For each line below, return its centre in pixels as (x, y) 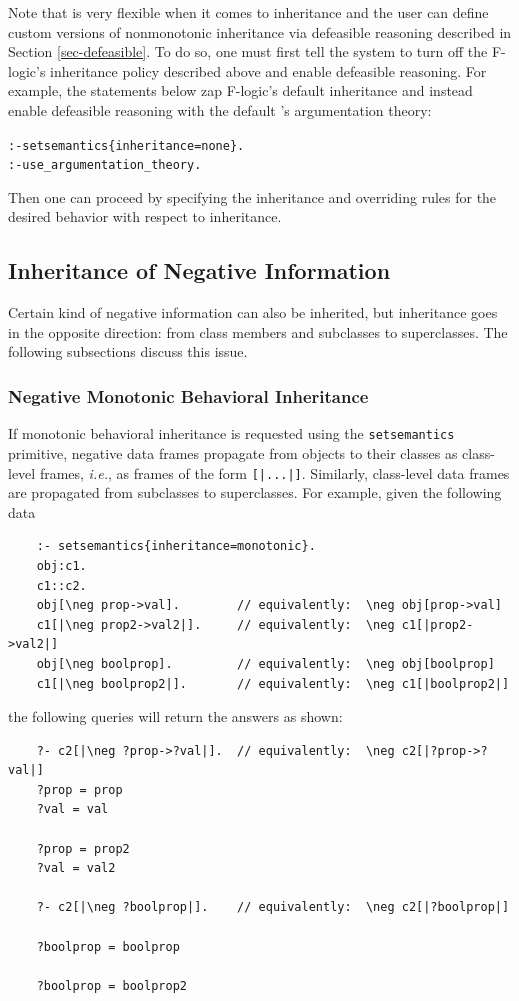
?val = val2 (76, 868)
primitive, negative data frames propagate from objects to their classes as (233, 452)
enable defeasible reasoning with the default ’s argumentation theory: (220, 109)
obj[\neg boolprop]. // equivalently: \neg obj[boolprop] (265, 663)
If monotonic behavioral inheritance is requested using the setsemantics (231, 433)
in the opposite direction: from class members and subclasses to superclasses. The (258, 331)
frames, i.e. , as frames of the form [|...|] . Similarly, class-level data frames (274, 472)
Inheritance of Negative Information (199, 270)
